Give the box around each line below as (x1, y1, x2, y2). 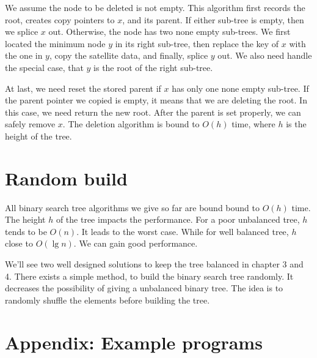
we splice (5, 25, 38, 38)
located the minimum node (5, 37, 106, 50)
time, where (231, 117, 275, 130)
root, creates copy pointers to (5, 13, 115, 26)
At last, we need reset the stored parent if (5, 81, 161, 94)
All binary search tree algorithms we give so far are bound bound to (5, 201, 260, 214)
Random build (5, 165, 128, 190)
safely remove (5, 117, 56, 130)
